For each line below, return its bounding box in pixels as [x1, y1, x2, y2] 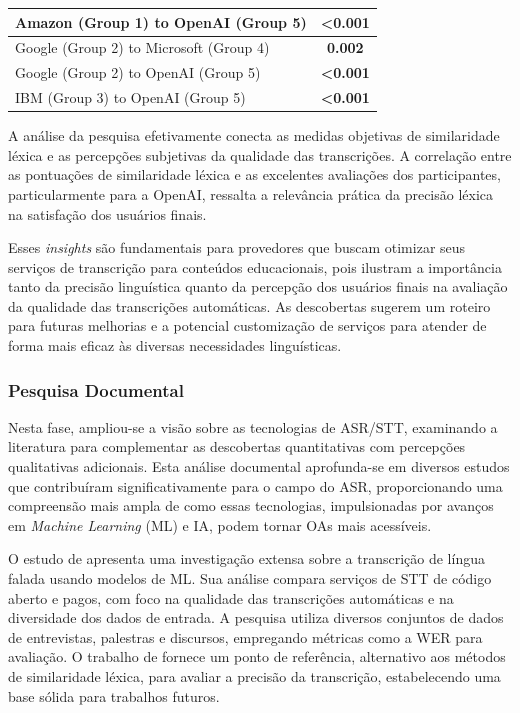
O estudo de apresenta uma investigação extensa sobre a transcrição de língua [8, 548, 485, 569]
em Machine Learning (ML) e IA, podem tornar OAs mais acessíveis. [8, 514, 432, 535]
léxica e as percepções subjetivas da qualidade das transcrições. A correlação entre [8, 144, 512, 165]
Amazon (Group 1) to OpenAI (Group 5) [15, 11, 307, 32]
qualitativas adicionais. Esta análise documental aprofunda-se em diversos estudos [8, 456, 510, 477]
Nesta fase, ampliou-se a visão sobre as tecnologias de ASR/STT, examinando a [8, 416, 498, 437]
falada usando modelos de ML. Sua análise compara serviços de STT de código [8, 568, 492, 589]
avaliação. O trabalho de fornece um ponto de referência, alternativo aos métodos [8, 646, 506, 667]
